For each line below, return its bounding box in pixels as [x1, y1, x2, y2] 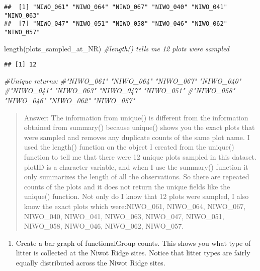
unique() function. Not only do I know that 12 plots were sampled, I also [24, 191, 249, 201]
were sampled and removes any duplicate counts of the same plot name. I [24, 131, 250, 142]
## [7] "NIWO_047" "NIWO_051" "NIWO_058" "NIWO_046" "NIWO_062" [4, 20, 227, 28]
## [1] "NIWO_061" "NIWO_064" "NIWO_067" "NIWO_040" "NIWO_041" [4, 4, 227, 11]
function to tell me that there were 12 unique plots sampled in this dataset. [24, 152, 256, 162]
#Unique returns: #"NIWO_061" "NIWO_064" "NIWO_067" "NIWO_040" [4, 75, 241, 86]
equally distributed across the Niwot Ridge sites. [16, 257, 165, 267]
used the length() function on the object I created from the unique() [24, 142, 234, 152]
